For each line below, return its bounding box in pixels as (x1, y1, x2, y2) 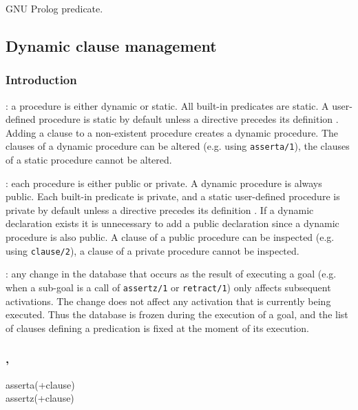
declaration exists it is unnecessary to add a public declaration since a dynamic (6, 216, 339, 231)
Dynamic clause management (6, 35, 217, 56)
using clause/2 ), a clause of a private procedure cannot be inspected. (6, 243, 299, 257)
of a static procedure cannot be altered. (6, 153, 172, 167)
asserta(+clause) (6, 377, 75, 391)
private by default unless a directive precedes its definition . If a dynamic (6, 202, 314, 217)
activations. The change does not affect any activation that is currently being (6, 293, 331, 308)
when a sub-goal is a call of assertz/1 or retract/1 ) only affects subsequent (6, 280, 331, 294)
